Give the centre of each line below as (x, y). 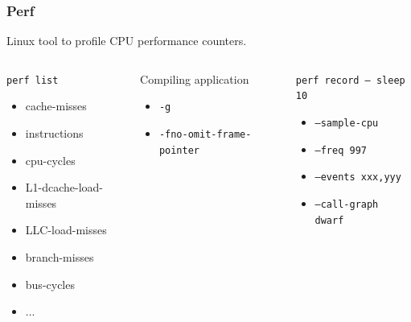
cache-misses (56, 106)
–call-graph (347, 205)
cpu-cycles (50, 160)
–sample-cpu (347, 124)
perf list (33, 80)
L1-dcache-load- (64, 187)
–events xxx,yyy (358, 178)
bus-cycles (50, 284)
